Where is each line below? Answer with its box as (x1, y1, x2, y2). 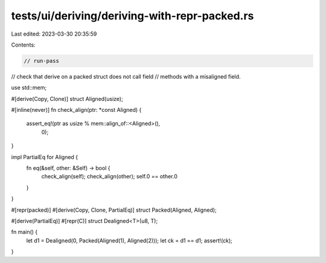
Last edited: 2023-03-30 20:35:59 (11, 30, 97, 37)
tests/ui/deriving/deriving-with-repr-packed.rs (11, 9, 254, 22)
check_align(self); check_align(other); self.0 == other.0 (41, 173, 177, 180)
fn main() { (11, 229, 38, 236)
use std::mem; (11, 84, 47, 91)
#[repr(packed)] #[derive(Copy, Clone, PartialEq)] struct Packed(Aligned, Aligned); (11, 206, 217, 213)
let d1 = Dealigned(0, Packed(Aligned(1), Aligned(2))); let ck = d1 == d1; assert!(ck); (26, 236, 232, 244)
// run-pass (24, 57, 60, 64)
